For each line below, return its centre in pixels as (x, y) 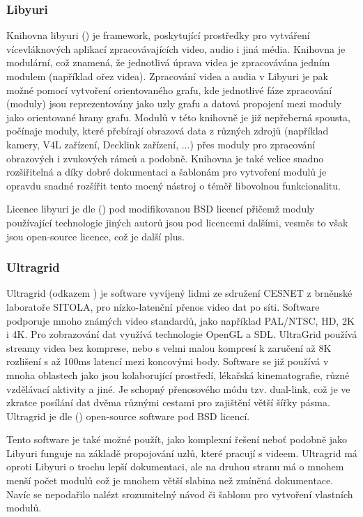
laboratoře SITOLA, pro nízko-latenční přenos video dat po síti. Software (163, 306)
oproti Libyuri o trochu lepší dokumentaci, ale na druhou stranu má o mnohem (175, 466)
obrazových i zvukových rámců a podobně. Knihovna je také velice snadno (165, 158)
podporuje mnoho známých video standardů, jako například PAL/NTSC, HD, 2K (180, 320)
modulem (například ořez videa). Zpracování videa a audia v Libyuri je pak (168, 76)
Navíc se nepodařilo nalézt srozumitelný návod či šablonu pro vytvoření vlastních (180, 494)
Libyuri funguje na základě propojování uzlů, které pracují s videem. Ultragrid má (182, 453)
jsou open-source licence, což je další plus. (95, 236)
